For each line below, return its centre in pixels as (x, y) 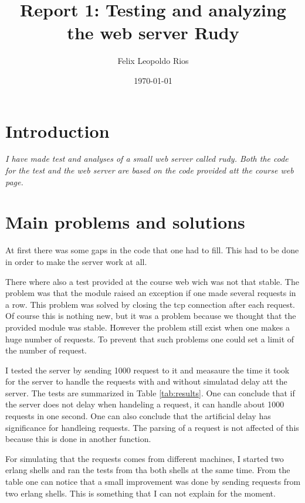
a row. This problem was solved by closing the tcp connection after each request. (150, 304)
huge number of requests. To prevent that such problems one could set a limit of (150, 339)
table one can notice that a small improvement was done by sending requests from (153, 482)
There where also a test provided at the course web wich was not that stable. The (152, 281)
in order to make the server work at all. (76, 261)
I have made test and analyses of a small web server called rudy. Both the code (147, 159)
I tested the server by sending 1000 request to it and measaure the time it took (148, 370)
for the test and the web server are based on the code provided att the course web (150, 170)
